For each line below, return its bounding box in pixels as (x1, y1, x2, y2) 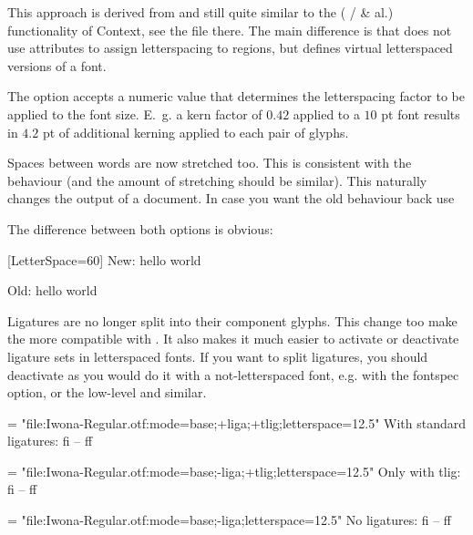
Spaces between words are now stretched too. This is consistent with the (7, 153, 412, 172)
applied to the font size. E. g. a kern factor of (7, 104, 262, 123)
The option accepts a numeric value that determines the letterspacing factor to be (7, 87, 466, 106)
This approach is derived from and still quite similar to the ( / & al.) (7, 3, 394, 21)
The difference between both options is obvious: (7, 219, 273, 238)
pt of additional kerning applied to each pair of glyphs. (42, 122, 349, 141)
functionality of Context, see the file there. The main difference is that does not (7, 20, 452, 39)
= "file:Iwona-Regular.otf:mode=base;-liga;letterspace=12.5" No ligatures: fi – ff (7, 510, 452, 530)
